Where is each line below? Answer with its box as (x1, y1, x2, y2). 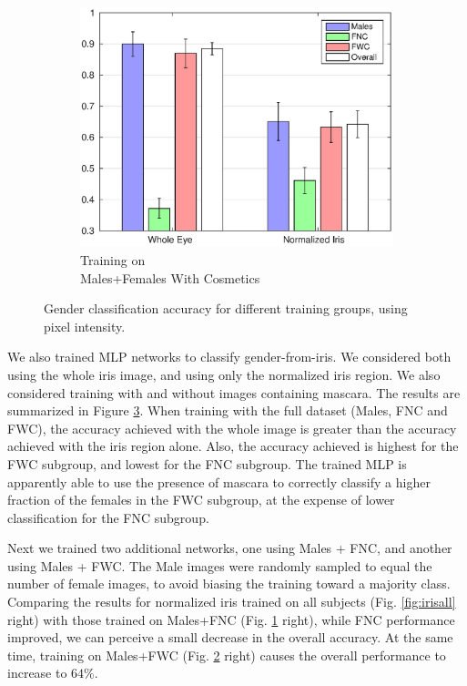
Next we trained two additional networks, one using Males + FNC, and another (7, 538, 452, 558)
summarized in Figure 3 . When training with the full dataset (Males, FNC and (7, 401, 448, 420)
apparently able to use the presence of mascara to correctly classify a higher (7, 472, 431, 491)
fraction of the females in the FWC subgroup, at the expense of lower (7, 490, 395, 509)
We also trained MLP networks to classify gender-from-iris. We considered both (7, 347, 452, 366)
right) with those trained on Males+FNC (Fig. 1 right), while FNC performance (7, 609, 455, 629)
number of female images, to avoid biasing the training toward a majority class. (7, 574, 451, 593)
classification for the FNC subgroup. (7, 507, 209, 527)
